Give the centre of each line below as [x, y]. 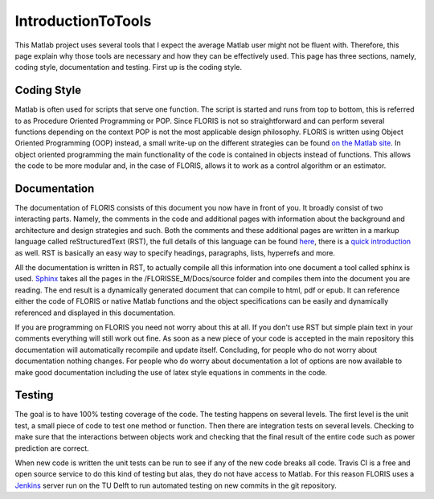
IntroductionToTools [83, 21]
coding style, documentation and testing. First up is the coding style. [129, 67]
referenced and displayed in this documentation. [95, 313]
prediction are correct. [52, 448]
